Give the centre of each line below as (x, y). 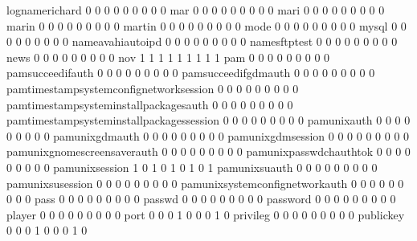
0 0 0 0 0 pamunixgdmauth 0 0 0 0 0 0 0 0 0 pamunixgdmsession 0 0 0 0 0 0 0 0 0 (208, 135)
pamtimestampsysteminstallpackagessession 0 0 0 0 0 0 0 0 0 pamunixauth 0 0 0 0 (208, 120)
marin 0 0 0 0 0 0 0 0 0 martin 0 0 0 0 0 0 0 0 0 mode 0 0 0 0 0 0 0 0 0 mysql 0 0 (206, 25)
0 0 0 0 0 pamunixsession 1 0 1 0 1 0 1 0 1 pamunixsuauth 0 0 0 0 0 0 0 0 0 (192, 167)
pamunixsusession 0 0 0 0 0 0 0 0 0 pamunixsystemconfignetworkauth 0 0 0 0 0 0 (205, 183)
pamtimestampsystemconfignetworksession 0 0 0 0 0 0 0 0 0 (153, 88)
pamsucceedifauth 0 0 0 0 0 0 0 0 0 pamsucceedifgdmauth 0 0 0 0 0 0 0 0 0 (191, 73)
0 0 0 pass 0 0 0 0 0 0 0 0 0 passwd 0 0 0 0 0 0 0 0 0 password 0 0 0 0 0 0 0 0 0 (201, 199)
